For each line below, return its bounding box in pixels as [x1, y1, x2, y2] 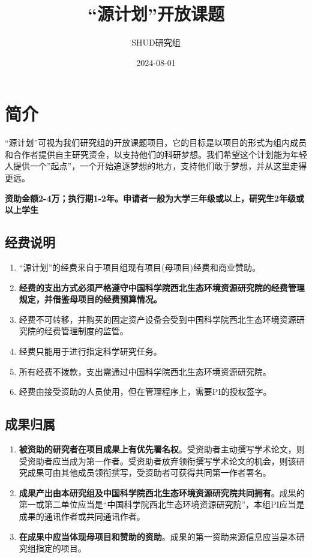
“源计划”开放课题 [88, 1, 224, 26]
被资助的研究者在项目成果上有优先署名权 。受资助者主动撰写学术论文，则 [19, 442, 305, 455]
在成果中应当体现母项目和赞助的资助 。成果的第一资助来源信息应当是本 [19, 530, 296, 542]
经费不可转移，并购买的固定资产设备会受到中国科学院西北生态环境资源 [19, 313, 296, 325]
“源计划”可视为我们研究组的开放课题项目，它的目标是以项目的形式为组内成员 [5, 136, 307, 149]
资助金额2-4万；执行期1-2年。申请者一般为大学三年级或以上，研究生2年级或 [5, 191, 304, 204]
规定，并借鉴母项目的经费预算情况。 [19, 293, 162, 305]
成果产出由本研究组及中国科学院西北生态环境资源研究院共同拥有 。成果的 [19, 486, 305, 499]
